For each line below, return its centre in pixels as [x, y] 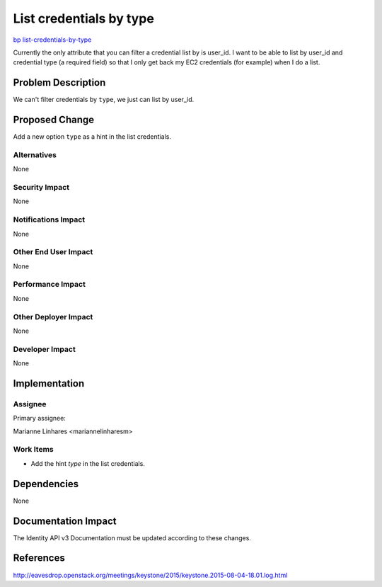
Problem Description [59, 82]
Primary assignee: [40, 418]
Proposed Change [54, 120]
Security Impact [41, 188]
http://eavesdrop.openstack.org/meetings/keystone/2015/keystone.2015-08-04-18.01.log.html [150, 575]
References [39, 558]
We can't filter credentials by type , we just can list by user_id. [104, 100]
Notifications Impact [49, 220]
